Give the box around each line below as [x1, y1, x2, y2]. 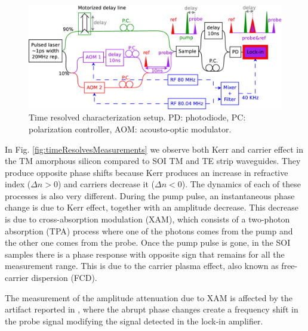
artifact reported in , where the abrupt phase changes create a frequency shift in [5, 303, 298, 315]
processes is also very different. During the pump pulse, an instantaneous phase [5, 189, 295, 202]
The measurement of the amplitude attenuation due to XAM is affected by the [5, 291, 292, 304]
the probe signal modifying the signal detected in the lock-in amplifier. [5, 314, 263, 327]
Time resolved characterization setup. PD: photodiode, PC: [29, 111, 246, 123]
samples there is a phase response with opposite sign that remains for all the [5, 248, 285, 260]
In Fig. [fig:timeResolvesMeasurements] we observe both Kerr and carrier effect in [5, 143, 303, 155]
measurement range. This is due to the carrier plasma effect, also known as [5, 259, 279, 272]
